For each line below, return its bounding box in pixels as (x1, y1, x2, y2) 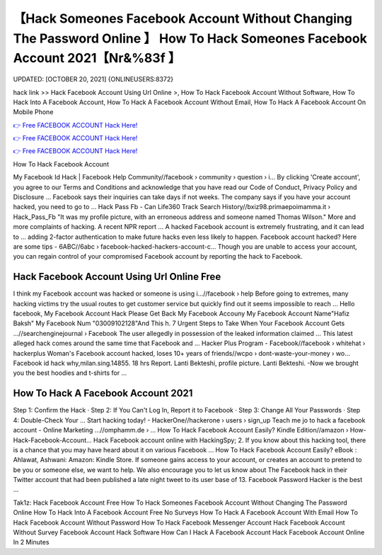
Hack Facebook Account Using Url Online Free (13, 271, 221, 283)
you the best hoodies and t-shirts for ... (13, 369, 127, 377)
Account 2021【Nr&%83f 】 (13, 50, 181, 67)
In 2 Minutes (13, 538, 50, 546)
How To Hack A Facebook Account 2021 (13, 387, 193, 400)
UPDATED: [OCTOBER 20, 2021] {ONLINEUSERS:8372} (13, 75, 173, 84)
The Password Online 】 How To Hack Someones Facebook (13, 30, 367, 46)
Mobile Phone (13, 108, 54, 116)
